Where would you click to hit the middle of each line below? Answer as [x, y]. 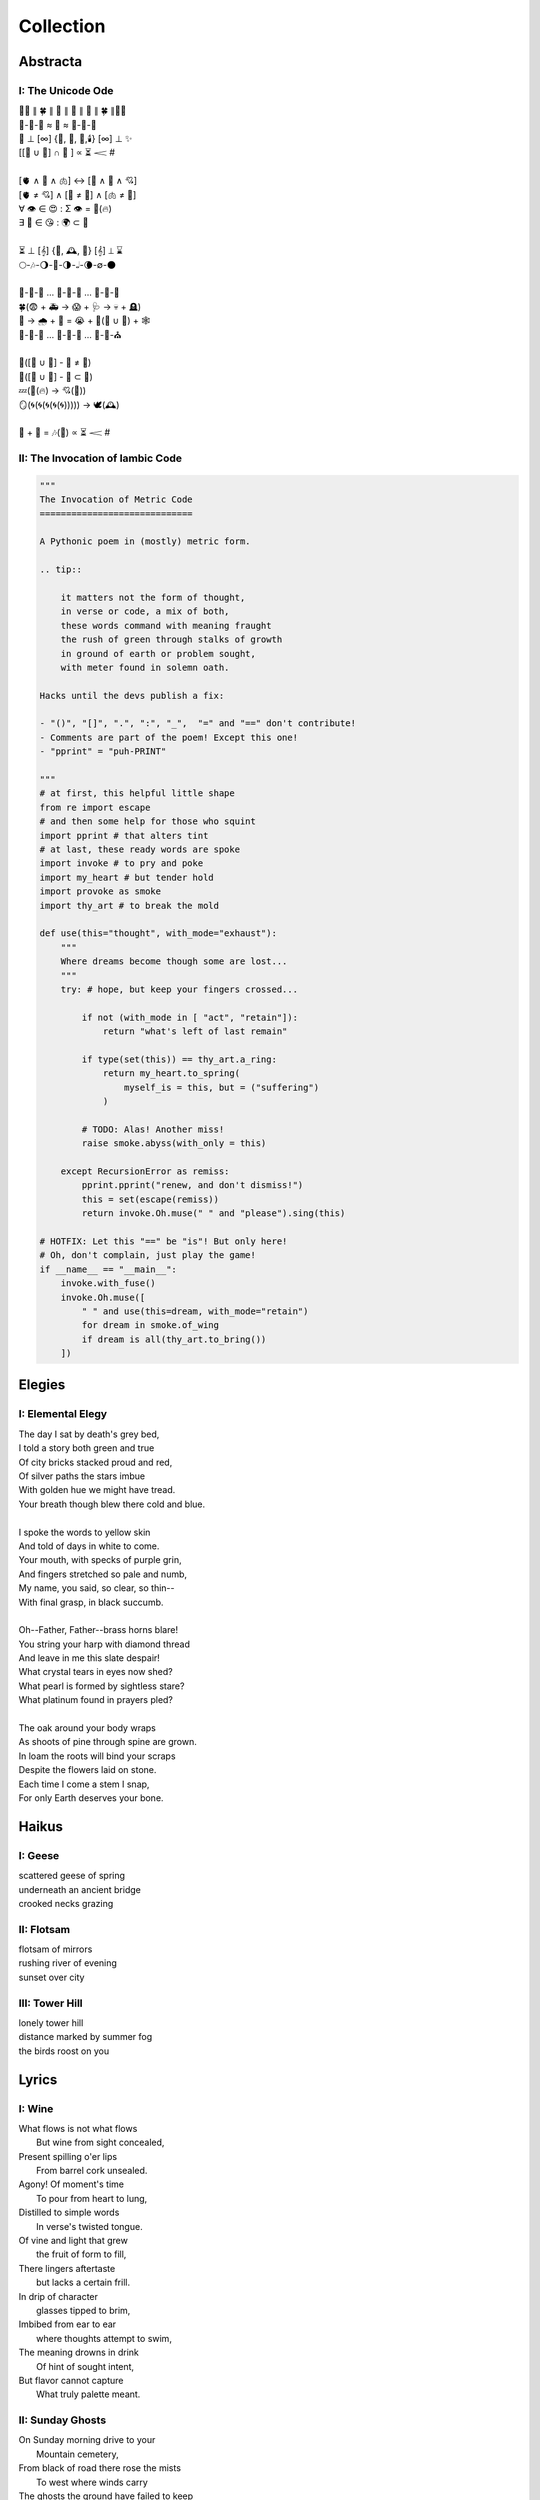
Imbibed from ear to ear [67, 2324]
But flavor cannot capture [71, 2380]
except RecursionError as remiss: [145, 1171]
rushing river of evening [67, 1963]
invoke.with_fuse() [108, 1283]
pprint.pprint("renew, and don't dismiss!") [192, 1185]
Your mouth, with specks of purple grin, [100, 1560]
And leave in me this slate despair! [89, 1658]
